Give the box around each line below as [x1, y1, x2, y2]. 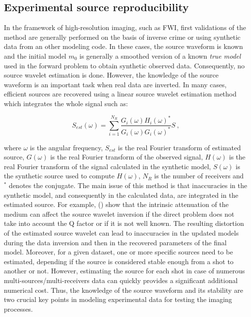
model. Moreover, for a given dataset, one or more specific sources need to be [4, 247, 233, 257]
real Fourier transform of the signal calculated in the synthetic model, [4, 161, 211, 171]
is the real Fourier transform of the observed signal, [50, 152, 203, 162]
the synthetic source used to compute [4, 171, 115, 181]
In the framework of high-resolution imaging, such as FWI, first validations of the [4, 22, 246, 32]
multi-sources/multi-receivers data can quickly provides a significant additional [4, 275, 238, 285]
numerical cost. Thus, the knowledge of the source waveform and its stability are [4, 285, 243, 295]
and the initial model [4, 50, 66, 61]
